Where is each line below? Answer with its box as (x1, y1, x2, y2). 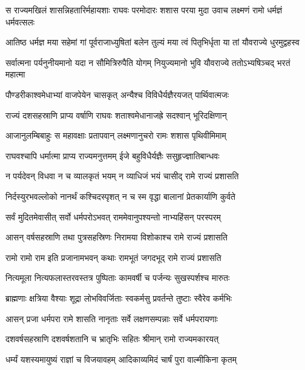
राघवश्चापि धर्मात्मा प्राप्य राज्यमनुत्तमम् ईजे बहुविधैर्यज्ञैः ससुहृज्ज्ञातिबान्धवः (5, 149, 220, 162)
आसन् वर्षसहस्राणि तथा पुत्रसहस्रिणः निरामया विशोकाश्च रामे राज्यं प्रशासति (5, 231, 228, 243)
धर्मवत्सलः (5, 15, 34, 28)
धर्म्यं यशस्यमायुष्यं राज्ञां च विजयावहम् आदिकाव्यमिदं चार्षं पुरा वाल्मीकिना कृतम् (5, 352, 237, 365)
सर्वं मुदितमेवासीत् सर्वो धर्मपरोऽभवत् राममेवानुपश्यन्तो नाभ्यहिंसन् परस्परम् (5, 210, 221, 223)
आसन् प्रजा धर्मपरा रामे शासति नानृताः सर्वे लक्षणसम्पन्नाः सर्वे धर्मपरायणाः (5, 312, 218, 325)
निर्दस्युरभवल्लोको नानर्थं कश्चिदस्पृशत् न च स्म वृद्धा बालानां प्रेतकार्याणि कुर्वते (5, 190, 235, 202)
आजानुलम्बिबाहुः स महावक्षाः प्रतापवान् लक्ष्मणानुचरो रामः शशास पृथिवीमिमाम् (5, 129, 226, 142)
